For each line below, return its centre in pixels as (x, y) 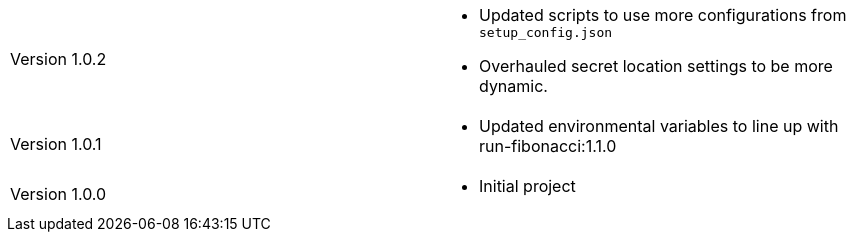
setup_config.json (546, 32)
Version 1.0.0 (58, 194)
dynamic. (513, 86)
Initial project (527, 186)
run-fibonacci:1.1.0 (548, 146)
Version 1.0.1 (56, 144)
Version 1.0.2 (58, 58)
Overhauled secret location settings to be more (656, 66)
